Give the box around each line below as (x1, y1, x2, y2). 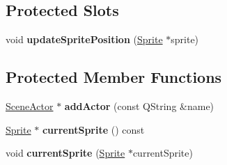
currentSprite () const (42, 122, 145, 136)
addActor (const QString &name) (64, 99, 214, 113)
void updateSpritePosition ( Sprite (6, 32, 163, 47)
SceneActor (6, 99, 54, 113)
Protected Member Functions (6, 66, 222, 88)
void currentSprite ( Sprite (6, 146, 125, 160)
